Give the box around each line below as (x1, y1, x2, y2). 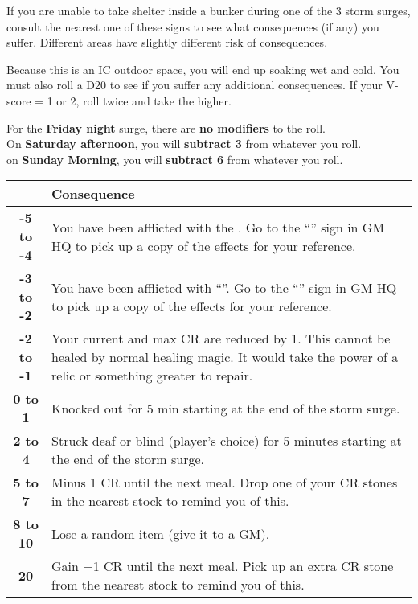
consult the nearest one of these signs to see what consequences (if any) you (6, 18, 379, 35)
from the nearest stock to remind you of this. (51, 575, 305, 594)
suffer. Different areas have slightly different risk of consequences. (6, 34, 328, 51)
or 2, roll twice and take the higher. (56, 92, 232, 109)
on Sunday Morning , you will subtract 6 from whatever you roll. (6, 150, 343, 167)
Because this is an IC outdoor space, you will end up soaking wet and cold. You (6, 60, 400, 77)
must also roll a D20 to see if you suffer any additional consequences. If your (6, 76, 383, 93)
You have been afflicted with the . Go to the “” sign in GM (51, 217, 385, 236)
